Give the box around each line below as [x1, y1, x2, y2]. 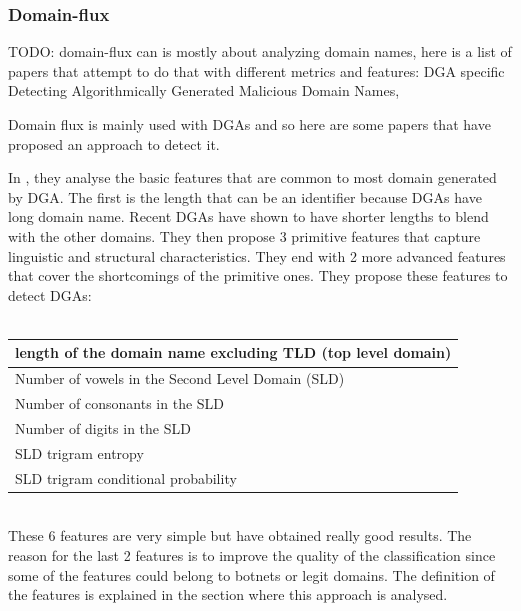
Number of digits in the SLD [15, 417, 191, 438]
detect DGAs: [8, 284, 92, 305]
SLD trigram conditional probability [15, 467, 237, 488]
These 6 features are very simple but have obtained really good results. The [8, 525, 472, 546]
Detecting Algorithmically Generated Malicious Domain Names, [8, 80, 400, 101]
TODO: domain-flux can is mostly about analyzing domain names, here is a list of [8, 41, 512, 62]
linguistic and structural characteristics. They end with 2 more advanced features [8, 245, 506, 266]
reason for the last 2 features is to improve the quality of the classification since [8, 544, 496, 565]
